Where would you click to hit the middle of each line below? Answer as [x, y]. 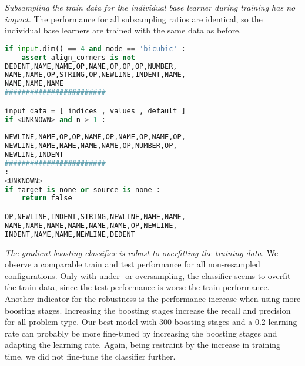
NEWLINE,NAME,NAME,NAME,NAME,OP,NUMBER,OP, [91, 146]
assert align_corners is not [78, 57]
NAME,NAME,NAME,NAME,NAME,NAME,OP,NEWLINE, [91, 225]
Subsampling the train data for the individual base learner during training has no [150, 7]
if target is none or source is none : [83, 189]
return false [47, 198]
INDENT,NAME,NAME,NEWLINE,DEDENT [70, 234]
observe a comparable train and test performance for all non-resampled [133, 264]
